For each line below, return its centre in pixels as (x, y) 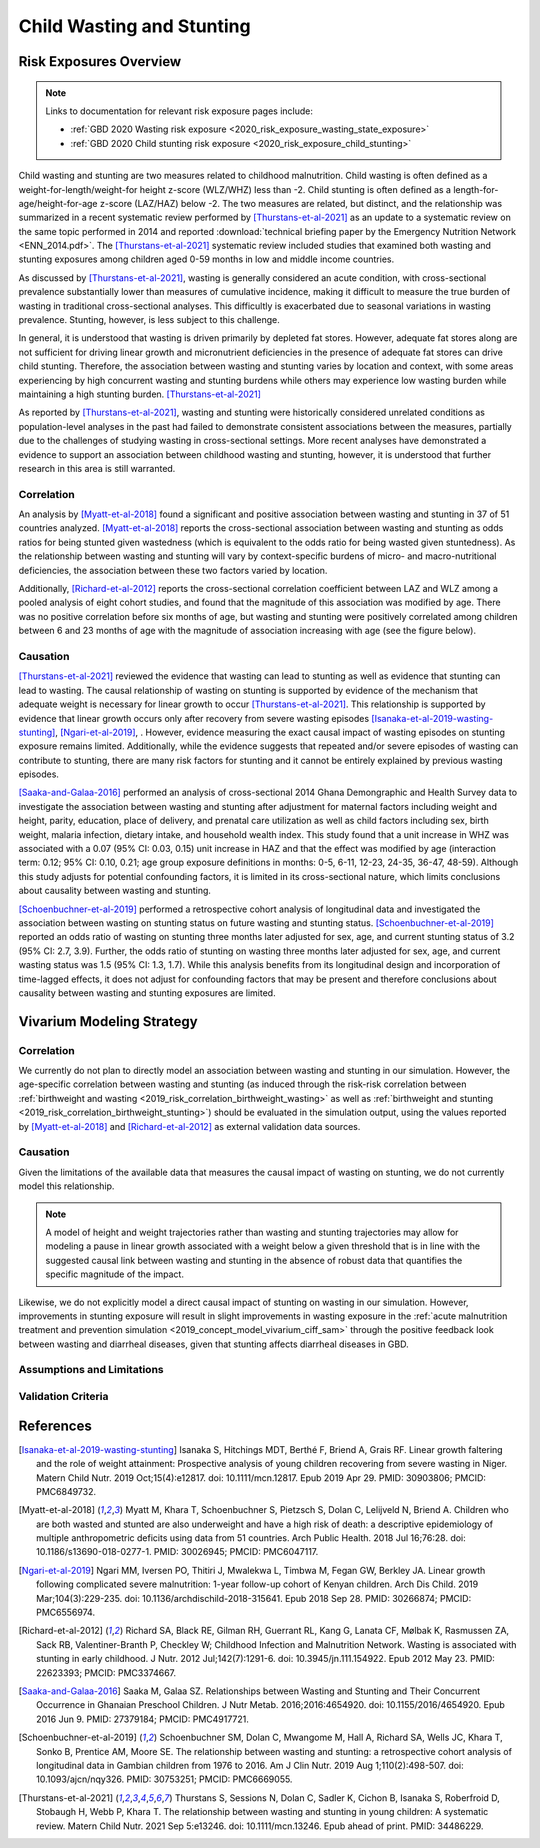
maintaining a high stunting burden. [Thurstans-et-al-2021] (140, 394)
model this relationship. (66, 1186)
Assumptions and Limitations (91, 1370)
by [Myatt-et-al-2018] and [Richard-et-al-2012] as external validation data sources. (189, 1126)
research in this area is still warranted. (97, 468)
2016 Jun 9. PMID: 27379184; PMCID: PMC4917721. (143, 1719)
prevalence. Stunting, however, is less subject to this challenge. (149, 320)
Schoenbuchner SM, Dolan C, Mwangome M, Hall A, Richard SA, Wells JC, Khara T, (331, 1737)
